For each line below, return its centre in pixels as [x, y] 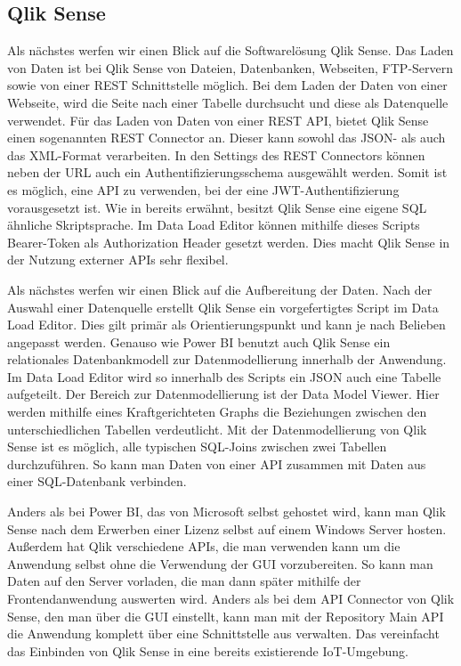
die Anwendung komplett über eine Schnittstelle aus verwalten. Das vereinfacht [223, 634]
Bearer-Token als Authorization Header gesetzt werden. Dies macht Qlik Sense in [229, 242]
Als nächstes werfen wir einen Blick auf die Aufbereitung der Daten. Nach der [220, 289]
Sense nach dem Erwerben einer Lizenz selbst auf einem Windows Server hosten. [227, 528]
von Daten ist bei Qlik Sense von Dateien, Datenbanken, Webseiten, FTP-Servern [230, 67]
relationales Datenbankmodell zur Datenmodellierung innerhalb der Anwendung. [227, 359]
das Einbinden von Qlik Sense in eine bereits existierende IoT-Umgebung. [208, 650]
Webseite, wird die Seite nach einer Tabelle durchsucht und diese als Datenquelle [228, 102]
